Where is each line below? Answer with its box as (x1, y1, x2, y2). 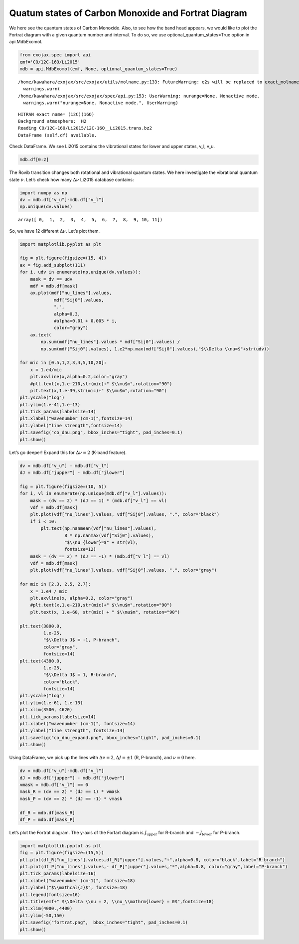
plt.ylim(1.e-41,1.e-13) (19, 402, 81, 407)
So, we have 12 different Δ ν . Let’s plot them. (9, 228, 100, 234)
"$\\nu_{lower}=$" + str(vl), (64, 539, 138, 545)
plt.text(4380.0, (19, 658, 62, 664)
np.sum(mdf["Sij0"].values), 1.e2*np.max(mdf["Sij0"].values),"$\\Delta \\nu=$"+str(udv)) (40, 346, 270, 351)
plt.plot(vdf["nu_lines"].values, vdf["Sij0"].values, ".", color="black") (30, 511, 220, 517)
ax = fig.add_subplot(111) (19, 262, 86, 268)
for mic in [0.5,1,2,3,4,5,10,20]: (19, 360, 107, 366)
